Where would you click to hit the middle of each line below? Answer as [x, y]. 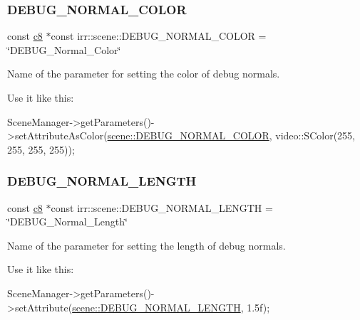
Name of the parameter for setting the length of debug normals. [146, 245]
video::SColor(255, [315, 135]
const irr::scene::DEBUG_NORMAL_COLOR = [159, 36]
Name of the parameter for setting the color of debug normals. [144, 74]
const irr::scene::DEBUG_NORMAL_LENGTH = [162, 207]
